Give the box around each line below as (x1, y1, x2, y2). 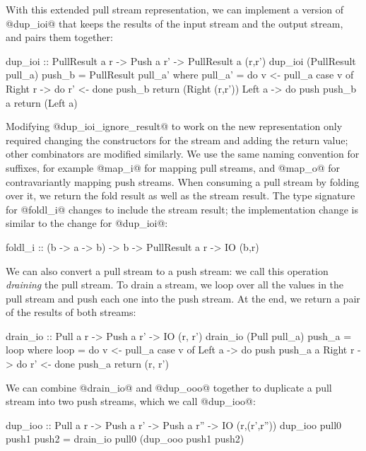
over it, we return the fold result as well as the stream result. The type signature (6, 188, 355, 203)
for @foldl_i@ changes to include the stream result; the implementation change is (6, 201, 358, 216)
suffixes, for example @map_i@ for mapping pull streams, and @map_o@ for (6, 160, 340, 175)
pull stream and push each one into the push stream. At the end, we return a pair (6, 291, 360, 305)
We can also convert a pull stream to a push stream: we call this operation (6, 263, 329, 278)
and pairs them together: (6, 30, 113, 45)
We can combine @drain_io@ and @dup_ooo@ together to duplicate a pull (6, 380, 332, 394)
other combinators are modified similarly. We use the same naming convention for (6, 146, 360, 161)
